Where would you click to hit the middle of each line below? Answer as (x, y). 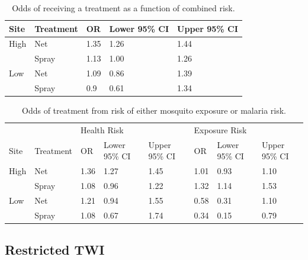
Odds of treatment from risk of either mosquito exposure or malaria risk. (154, 110)
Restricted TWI (55, 250)
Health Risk (102, 129)
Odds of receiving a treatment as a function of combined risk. (123, 8)
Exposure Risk (220, 129)
